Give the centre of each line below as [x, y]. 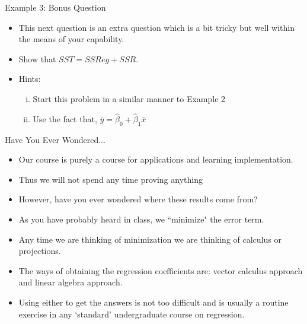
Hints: [30, 79]
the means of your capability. [71, 39]
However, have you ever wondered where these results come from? [138, 199]
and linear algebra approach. [71, 282]
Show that [37, 58]
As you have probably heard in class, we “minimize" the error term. [141, 219]
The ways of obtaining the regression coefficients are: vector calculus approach [161, 270]
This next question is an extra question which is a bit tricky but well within [156, 27]
